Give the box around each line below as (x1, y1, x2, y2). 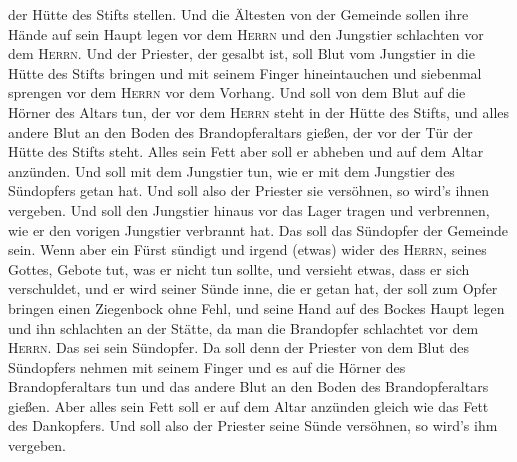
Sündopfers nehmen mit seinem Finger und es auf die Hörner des (8, 356, 406, 377)
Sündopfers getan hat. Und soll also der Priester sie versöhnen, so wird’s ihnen (8, 180, 489, 201)
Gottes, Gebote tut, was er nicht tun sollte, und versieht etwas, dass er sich (8, 258, 470, 279)
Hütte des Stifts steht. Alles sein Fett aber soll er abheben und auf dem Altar (8, 141, 484, 162)
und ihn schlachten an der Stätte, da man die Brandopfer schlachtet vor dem (8, 317, 479, 338)
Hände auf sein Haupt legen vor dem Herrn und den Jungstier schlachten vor (8, 23, 484, 44)
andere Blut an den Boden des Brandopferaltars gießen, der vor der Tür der (8, 121, 473, 142)
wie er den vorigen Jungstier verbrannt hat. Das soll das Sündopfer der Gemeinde (8, 219, 509, 240)
